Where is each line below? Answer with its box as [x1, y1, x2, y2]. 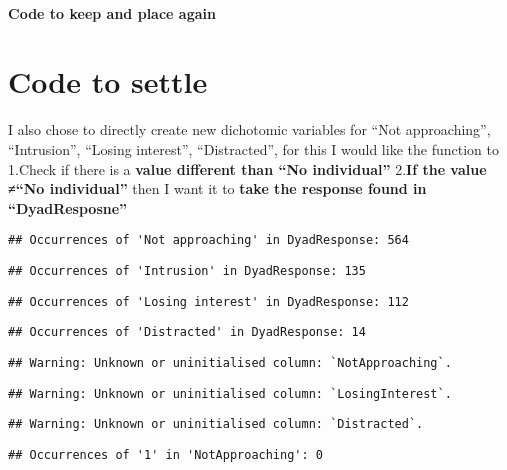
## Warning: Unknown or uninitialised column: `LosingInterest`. [8, 386, 452, 401]
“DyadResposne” [8, 197, 128, 218]
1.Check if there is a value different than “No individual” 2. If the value [8, 158, 487, 179]
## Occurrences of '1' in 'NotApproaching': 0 [8, 447, 323, 462]
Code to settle [8, 61, 208, 102]
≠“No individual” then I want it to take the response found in [8, 178, 427, 199]
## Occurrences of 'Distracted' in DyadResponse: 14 [8, 325, 366, 340]
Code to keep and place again [8, 2, 216, 23]
